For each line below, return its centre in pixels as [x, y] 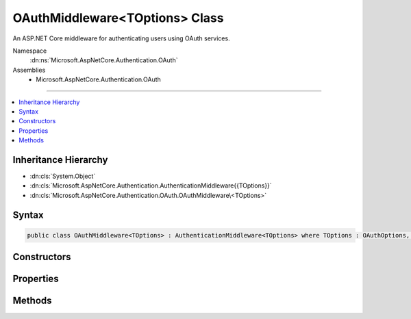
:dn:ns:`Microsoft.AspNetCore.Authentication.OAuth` [104, 60]
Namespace [30, 51]
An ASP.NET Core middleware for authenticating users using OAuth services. [121, 38]
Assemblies [29, 70]
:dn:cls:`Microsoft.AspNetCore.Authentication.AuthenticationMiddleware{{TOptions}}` [151, 186]
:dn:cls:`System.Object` [63, 176]
